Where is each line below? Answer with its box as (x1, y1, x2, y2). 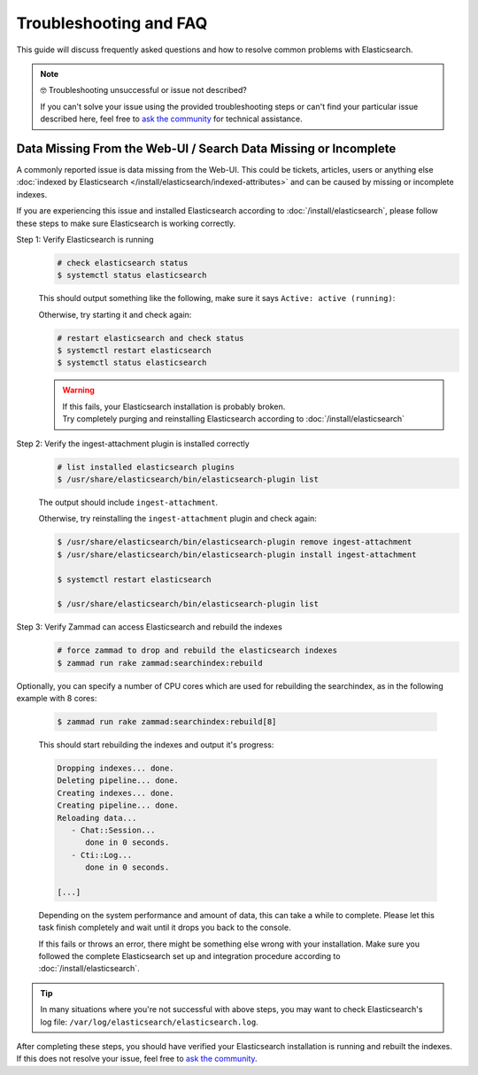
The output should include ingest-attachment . (38, 497, 219, 507)
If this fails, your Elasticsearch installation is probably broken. (62, 401, 286, 412)
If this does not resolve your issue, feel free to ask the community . (16, 1054, 258, 1064)
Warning (62, 385, 95, 396)
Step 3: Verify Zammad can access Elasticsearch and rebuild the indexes (16, 622, 282, 632)
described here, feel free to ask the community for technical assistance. (40, 113, 303, 124)
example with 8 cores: (16, 693, 97, 704)
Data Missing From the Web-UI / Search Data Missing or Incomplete (16, 141, 397, 156)
